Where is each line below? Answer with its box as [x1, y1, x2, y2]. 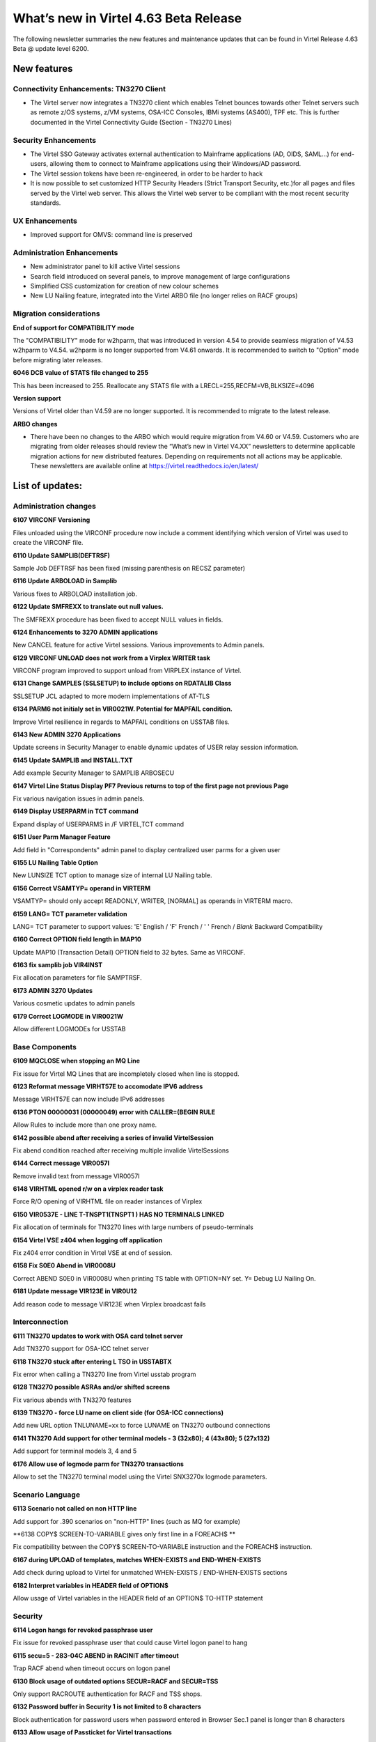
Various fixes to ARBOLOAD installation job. [13, 589, 137, 598]
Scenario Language [13, 1490, 80, 1500]
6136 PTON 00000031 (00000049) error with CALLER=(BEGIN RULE [13, 1108, 216, 1116]
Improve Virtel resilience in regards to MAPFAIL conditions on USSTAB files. [13, 718, 230, 726]
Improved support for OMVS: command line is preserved [30, 231, 193, 239]
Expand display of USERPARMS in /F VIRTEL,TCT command [13, 819, 185, 828]
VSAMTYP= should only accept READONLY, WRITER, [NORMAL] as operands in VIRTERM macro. [13, 897, 292, 905]
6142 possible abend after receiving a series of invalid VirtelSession [13, 1133, 214, 1142]
